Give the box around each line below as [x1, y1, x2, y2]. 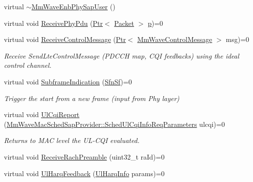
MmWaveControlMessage [137, 34, 212, 44]
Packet [114, 18, 134, 28]
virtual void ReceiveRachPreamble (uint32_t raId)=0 [4, 151, 165, 162]
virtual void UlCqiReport [4, 109, 80, 120]
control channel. [4, 60, 52, 70]
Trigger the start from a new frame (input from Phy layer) [4, 93, 180, 103]
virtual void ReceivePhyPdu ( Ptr [4, 18, 103, 28]
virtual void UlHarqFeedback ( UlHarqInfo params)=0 [4, 168, 165, 178]
